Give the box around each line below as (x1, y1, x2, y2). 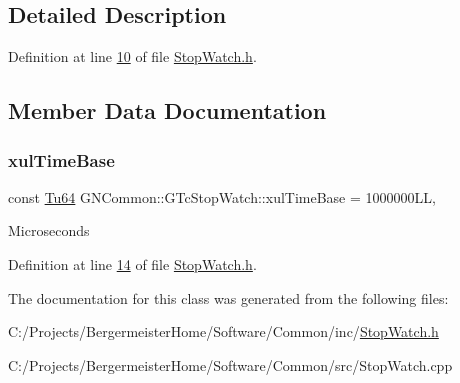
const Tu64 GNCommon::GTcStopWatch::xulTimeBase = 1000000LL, (8, 186, 436, 207)
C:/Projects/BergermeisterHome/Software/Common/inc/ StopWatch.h (8, 321, 439, 342)
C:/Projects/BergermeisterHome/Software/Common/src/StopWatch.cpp (8, 354, 453, 375)
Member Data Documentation (8, 95, 327, 126)
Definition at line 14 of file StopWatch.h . (8, 253, 257, 274)
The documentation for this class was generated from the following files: (8, 287, 449, 308)
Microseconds (8, 220, 90, 241)
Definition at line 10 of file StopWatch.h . (8, 46, 257, 67)
